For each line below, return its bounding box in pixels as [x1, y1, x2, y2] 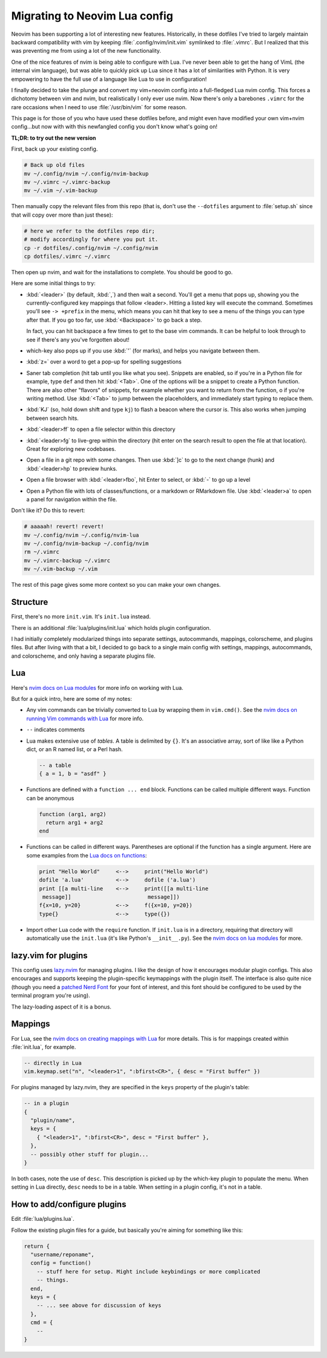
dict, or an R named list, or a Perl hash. [26, 745, 124, 752]
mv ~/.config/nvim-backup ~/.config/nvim [24, 540, 149, 547]
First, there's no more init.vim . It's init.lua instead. [11, 613, 151, 620]
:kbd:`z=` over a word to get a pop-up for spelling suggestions [26, 358, 182, 365]
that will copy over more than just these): [11, 211, 113, 218]
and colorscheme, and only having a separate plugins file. [11, 652, 156, 660]
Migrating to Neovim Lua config [11, 9, 174, 22]
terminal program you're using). [11, 992, 90, 999]
